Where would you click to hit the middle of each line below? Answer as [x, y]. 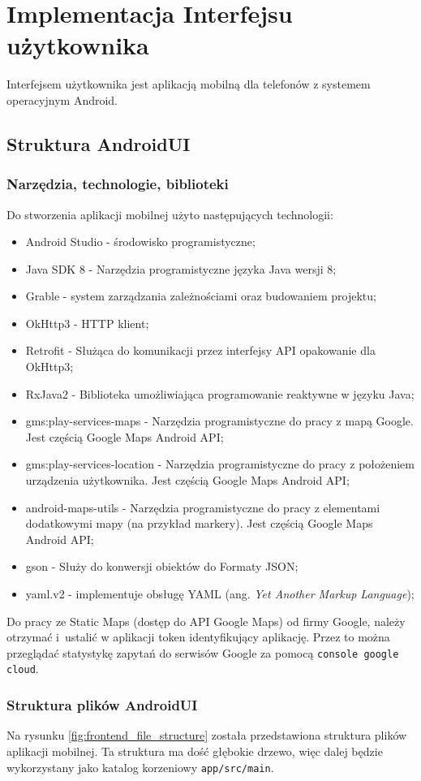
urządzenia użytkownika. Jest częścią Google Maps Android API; [187, 480]
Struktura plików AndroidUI [102, 705]
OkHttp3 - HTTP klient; [87, 323]
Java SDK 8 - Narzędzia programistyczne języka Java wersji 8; [181, 268]
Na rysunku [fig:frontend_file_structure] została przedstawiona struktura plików [207, 735]
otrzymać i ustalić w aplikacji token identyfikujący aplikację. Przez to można [198, 637]
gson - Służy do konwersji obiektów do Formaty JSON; [162, 566]
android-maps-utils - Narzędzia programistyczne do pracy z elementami [203, 507]
